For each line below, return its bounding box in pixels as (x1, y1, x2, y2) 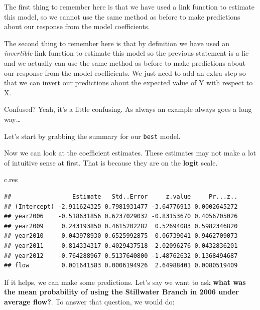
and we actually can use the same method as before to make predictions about (4, 57, 246, 68)
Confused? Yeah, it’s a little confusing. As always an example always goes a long (4, 104, 252, 114)
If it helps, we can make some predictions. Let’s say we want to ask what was (4, 276, 246, 287)
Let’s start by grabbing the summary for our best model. (4, 130, 181, 141)
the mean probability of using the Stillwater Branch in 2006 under (4, 286, 239, 297)
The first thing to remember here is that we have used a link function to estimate (4, 2, 254, 12)
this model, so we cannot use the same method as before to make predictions (4, 11, 240, 22)
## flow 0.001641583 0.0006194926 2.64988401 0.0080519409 (4, 262, 238, 269)
